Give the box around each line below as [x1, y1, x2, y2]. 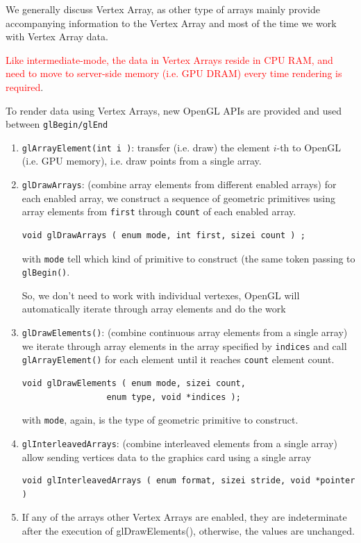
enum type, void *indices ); [106, 392, 241, 402]
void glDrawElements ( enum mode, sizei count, [22, 378, 246, 389]
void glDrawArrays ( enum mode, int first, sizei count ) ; [22, 230, 305, 240]
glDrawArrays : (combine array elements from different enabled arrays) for [22, 177, 337, 192]
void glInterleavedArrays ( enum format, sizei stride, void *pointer [22, 476, 355, 486]
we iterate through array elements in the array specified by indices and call [22, 338, 347, 353]
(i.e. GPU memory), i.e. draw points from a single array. [22, 153, 262, 168]
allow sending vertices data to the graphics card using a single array [22, 449, 312, 464]
